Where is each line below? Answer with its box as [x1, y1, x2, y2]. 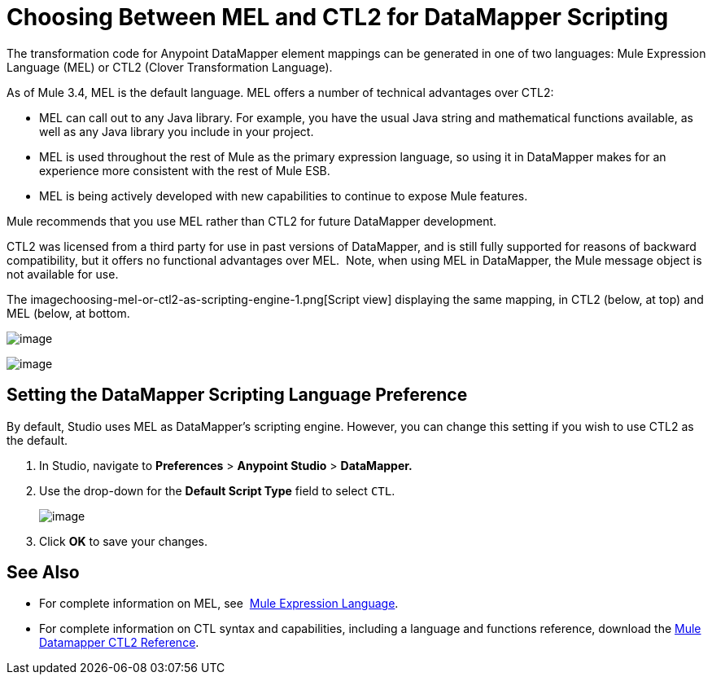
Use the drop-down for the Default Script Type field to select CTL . [39, 483, 395, 498]
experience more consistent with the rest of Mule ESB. [39, 163, 330, 178]
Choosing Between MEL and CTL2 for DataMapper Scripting [7, 3, 669, 31]
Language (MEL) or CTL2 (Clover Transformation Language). [7, 59, 333, 74]
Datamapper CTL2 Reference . [39, 635, 199, 650]
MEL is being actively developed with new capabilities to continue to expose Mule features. [39, 188, 528, 203]
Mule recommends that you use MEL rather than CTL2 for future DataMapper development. [7, 213, 497, 228]
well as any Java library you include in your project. [39, 124, 314, 138]
